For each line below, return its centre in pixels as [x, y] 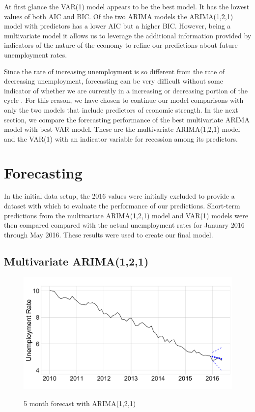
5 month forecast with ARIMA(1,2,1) [80, 403]
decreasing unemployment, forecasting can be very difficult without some [113, 81]
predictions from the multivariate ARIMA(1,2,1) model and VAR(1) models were [126, 215]
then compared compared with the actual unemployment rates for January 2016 [124, 225]
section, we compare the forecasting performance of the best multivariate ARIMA [127, 119]
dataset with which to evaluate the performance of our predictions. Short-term [122, 206]
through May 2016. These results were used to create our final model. [109, 234]
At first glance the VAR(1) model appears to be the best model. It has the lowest [127, 6]
